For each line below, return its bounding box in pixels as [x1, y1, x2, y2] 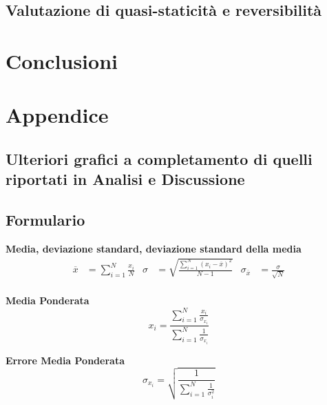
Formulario [6, 209, 85, 230]
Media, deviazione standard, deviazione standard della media [6, 241, 302, 255]
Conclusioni [6, 46, 118, 75]
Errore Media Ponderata [6, 353, 125, 367]
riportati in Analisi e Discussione [6, 168, 245, 190]
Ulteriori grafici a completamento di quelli [6, 148, 313, 169]
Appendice [6, 101, 109, 129]
